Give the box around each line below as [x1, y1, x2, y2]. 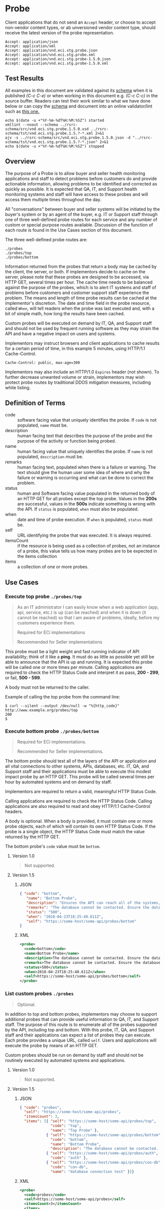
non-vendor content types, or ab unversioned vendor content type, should [5, 24, 156, 30]
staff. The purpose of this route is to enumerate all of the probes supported [5, 1022, 157, 1027]
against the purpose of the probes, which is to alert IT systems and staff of [5, 284, 156, 290]
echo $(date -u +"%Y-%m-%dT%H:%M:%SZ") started [5, 118, 105, 123]
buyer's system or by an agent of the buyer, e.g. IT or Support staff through [5, 211, 158, 217]
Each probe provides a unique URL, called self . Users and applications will [5, 1037, 157, 1043]
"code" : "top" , [50, 1123, 82, 1129]
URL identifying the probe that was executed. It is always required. [17, 532, 152, 538]
